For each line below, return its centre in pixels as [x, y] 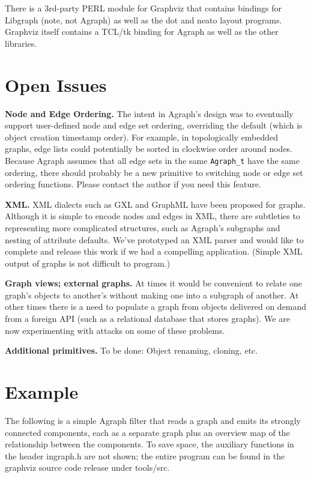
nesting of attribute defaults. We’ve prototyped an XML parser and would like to [154, 239]
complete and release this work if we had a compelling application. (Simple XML [154, 251]
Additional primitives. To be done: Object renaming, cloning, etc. [131, 350]
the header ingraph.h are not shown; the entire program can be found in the [145, 455]
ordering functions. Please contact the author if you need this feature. [133, 184]
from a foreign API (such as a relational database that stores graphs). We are [147, 319]
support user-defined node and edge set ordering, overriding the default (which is [154, 125]
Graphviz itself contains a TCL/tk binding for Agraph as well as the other [142, 32]
